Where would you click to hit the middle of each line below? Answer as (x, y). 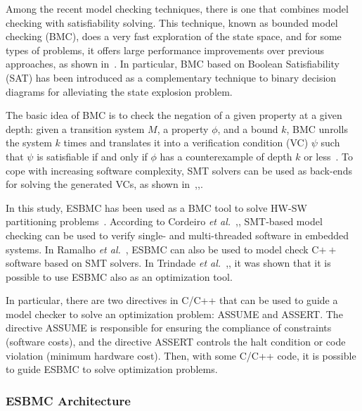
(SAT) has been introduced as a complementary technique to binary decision (171, 77)
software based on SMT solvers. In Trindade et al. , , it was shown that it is (168, 263)
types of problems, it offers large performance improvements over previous (165, 50)
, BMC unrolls (317, 128)
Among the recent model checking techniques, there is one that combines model (177, 8)
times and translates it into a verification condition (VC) (186, 143)
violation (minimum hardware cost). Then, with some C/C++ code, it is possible (181, 355)
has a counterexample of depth (226, 156)
